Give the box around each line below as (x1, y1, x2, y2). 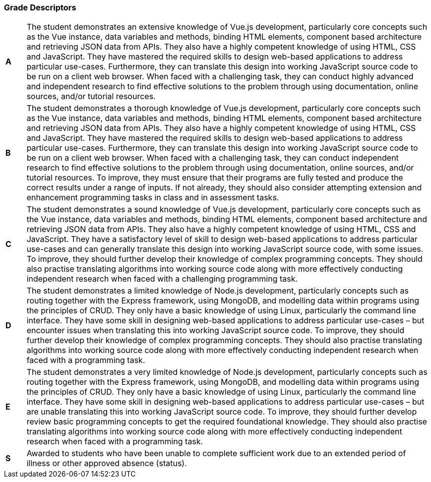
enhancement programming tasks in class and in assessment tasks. (26, 192, 279, 203)
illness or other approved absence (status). (26, 458, 187, 469)
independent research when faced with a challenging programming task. (26, 274, 298, 284)
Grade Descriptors (4, 2, 76, 12)
